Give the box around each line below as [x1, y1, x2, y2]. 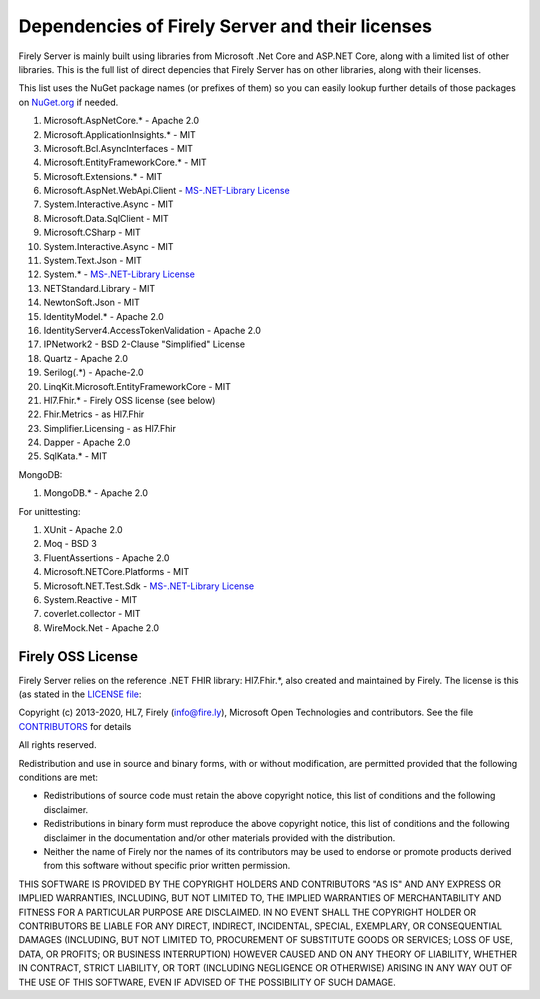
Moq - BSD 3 [43, 538, 97, 550]
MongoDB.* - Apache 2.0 [43, 487, 149, 499]
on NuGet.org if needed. [18, 96, 119, 108]
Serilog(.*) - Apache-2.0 [43, 366, 144, 379]
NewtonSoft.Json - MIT [43, 296, 140, 309]
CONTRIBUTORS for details [18, 720, 132, 732]
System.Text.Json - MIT [43, 255, 142, 267]
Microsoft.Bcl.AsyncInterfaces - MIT [43, 142, 194, 154]
